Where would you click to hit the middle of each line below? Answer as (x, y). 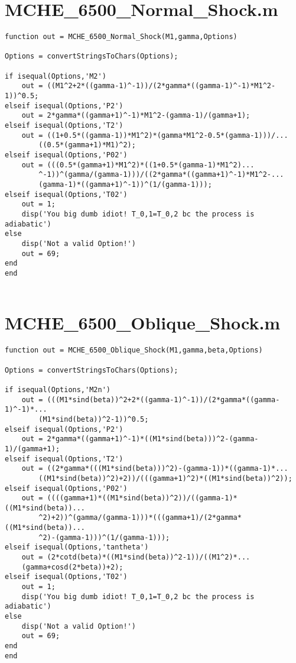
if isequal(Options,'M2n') (58, 389)
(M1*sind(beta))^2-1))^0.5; (94, 419)
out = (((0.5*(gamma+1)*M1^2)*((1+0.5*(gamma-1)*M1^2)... (138, 165)
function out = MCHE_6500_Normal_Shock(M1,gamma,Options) (121, 37)
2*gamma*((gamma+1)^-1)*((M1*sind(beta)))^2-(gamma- (153, 439)
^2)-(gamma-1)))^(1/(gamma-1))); (104, 537)
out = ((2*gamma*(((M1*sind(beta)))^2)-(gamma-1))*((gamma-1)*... (155, 469)
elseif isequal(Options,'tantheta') (77, 547)
